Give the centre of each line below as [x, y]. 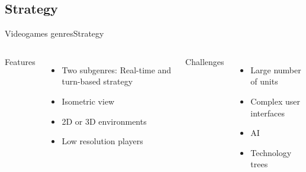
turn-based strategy [97, 81]
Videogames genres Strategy [54, 33]
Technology [271, 152]
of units [264, 81]
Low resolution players [102, 141]
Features [20, 61]
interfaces [268, 113]
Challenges [205, 61]
